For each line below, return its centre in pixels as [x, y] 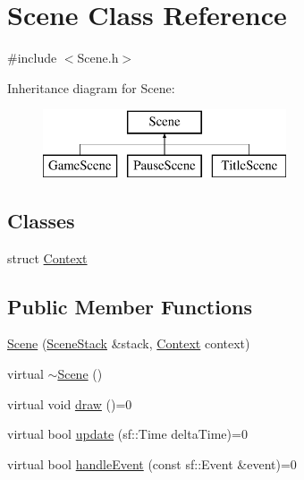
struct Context [47, 257]
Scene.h [98, 58]
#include [32, 58]
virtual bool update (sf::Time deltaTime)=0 [127, 434]
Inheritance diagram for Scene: [91, 87]
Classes [41, 220]
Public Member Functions [130, 306]
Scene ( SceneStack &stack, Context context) [129, 343]
